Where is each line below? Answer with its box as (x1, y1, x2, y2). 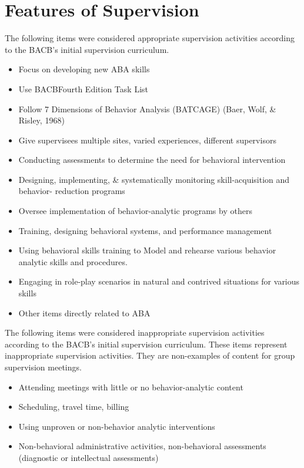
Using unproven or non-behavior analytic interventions (18, 420, 215, 432)
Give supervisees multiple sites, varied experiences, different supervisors (18, 133, 276, 146)
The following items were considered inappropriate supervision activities (5, 326, 265, 339)
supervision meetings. (5, 361, 82, 373)
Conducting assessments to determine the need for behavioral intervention (18, 153, 286, 166)
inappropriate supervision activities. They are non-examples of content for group (5, 349, 295, 362)
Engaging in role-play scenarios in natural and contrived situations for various (18, 275, 300, 288)
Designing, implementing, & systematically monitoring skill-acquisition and (18, 173, 290, 185)
